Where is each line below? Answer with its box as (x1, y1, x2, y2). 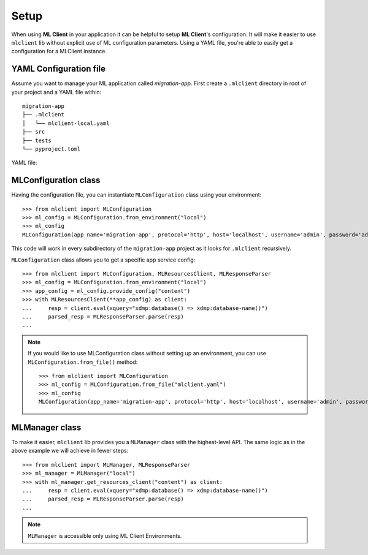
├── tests (22, 137, 52, 144)
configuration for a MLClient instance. (11, 48, 107, 55)
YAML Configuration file (11, 64, 106, 74)
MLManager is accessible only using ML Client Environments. (28, 532, 182, 539)
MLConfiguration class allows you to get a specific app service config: (11, 256, 196, 263)
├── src (22, 129, 45, 135)
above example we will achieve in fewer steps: (11, 447, 129, 455)
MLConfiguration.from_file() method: (28, 358, 138, 366)
